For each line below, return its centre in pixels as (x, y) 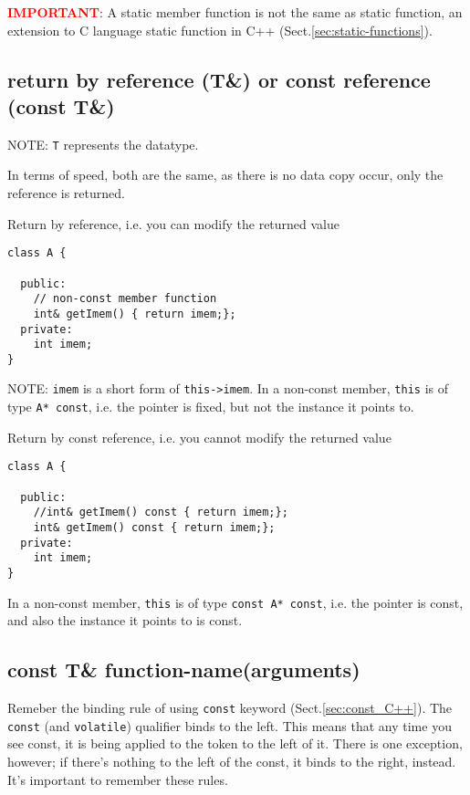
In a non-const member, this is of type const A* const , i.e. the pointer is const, (235, 602)
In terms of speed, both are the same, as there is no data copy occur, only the (225, 175)
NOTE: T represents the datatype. (103, 144)
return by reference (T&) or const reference (219, 79)
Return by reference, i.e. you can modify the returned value (174, 223)
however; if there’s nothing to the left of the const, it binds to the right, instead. (232, 761)
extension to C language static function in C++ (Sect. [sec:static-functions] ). (220, 30)
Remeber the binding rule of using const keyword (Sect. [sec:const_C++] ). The (230, 708)
